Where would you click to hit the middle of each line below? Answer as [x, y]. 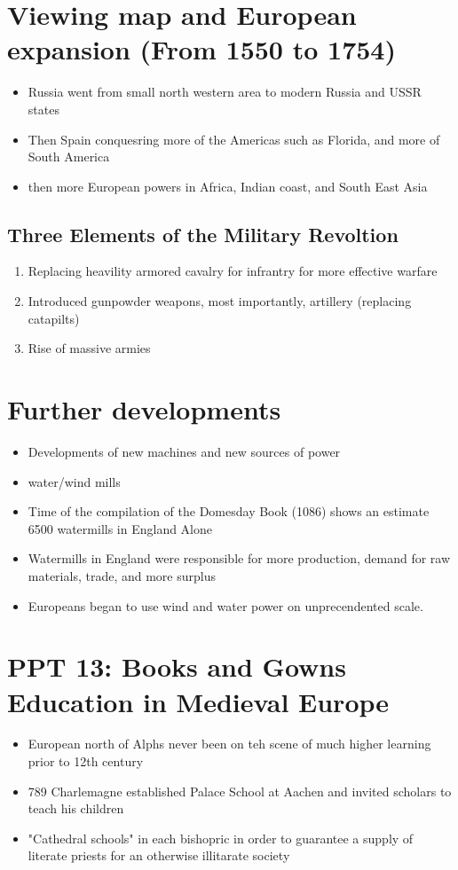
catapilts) [54, 318]
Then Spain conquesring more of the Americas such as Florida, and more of [234, 139]
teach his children [76, 808]
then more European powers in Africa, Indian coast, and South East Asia [228, 186]
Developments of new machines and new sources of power [184, 451]
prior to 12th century [86, 761]
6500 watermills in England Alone [120, 528]
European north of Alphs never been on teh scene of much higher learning [229, 744]
